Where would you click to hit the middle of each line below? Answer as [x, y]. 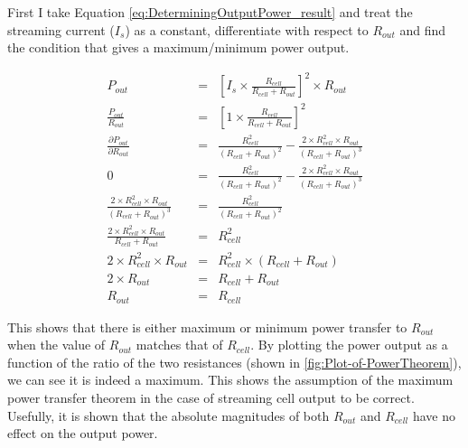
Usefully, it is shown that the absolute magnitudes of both [168, 415]
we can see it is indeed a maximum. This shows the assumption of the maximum [230, 380]
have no [434, 415]
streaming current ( [61, 29]
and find [423, 29]
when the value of [56, 345]
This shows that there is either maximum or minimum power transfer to [207, 327]
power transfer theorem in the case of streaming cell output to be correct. [211, 397]
